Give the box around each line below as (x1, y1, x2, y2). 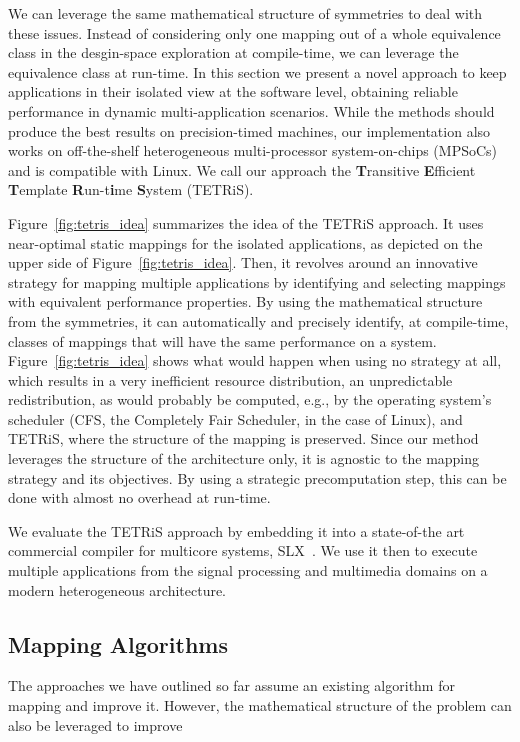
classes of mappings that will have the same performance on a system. (8, 330, 437, 351)
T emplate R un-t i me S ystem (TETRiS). (8, 179, 254, 200)
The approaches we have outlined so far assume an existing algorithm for (8, 675, 455, 696)
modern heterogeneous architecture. (8, 579, 227, 600)
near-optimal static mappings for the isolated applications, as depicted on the (8, 232, 483, 253)
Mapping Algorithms (8, 628, 228, 659)
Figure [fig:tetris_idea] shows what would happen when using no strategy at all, (8, 350, 502, 371)
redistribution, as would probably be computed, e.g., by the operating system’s (8, 389, 492, 410)
